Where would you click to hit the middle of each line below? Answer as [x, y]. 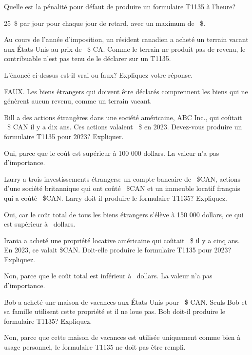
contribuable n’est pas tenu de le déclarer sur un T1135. [87, 58]
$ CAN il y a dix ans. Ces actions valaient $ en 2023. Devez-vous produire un [125, 127]
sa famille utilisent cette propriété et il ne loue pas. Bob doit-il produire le [115, 311]
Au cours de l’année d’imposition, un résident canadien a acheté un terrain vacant [126, 39]
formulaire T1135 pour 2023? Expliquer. [64, 136]
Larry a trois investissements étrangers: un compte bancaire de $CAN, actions [122, 178]
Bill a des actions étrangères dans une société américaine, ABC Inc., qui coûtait [123, 117]
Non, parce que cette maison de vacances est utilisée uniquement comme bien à [122, 337]
